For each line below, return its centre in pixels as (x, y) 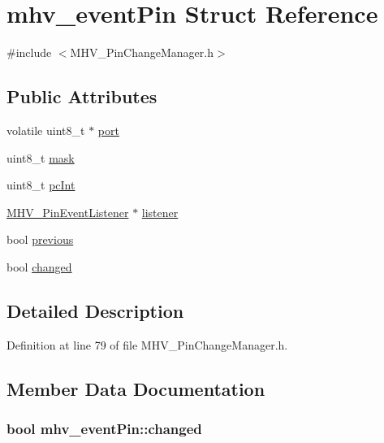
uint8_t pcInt (41, 185)
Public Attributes (82, 96)
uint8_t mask (41, 157)
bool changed (39, 266)
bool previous (40, 239)
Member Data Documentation (136, 388)
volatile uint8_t (46, 130)
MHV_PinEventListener (68, 212)
